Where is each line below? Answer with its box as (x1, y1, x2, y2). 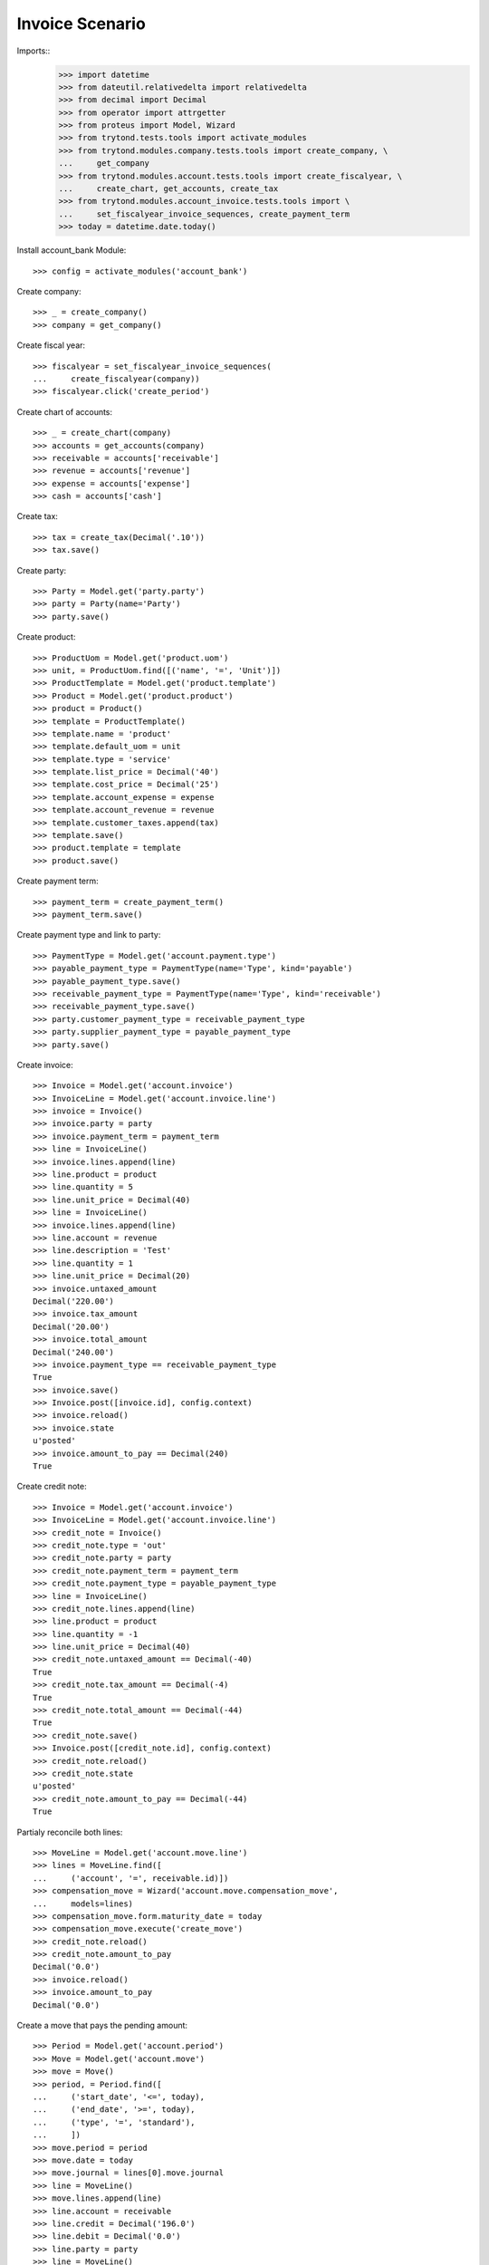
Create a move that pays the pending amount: (16, 2020, 188, 2031)
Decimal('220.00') (33, 1296, 115, 1306)
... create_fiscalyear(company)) (33, 373, 201, 384)
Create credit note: (16, 1481, 87, 1492)
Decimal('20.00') (33, 1321, 110, 1332)
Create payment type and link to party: (16, 930, 161, 940)
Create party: (16, 564, 67, 575)
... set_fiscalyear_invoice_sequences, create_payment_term (58, 208, 350, 219)
